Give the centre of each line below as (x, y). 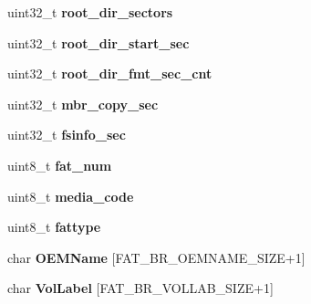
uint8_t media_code (71, 196)
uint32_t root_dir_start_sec (98, 42)
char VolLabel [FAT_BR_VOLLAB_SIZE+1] (140, 288)
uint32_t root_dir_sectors (90, 12)
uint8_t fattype (54, 227)
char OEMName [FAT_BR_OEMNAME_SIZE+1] (156, 257)
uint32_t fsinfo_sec (67, 135)
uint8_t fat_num (60, 165)
